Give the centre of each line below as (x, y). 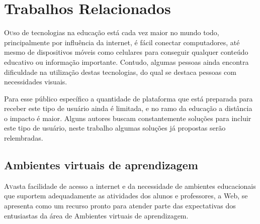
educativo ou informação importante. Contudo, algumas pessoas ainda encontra (126, 62)
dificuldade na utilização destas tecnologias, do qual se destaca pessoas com (120, 72)
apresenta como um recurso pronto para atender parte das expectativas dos (120, 206)
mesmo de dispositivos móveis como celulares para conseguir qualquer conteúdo (126, 52)
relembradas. (24, 138)
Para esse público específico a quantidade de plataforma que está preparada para (128, 98)
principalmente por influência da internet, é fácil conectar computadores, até (122, 42)
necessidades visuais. (36, 82)
